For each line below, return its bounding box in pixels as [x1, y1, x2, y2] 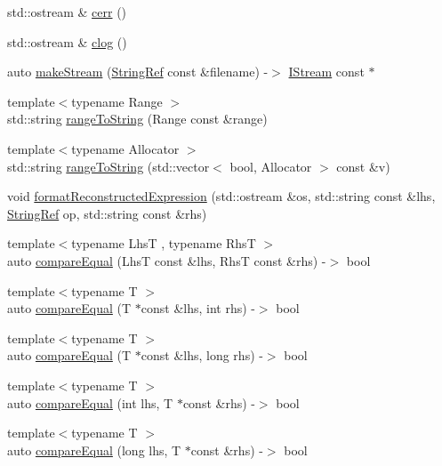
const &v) [336, 157, 390, 175]
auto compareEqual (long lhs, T [7, 440, 181, 459]
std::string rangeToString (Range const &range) [7, 109, 268, 128]
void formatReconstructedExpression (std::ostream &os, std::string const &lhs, [7, 187, 436, 205]
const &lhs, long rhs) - [141, 346, 263, 365]
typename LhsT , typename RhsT [71, 234, 256, 253]
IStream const [288, 62, 365, 81]
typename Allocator [71, 139, 180, 157]
